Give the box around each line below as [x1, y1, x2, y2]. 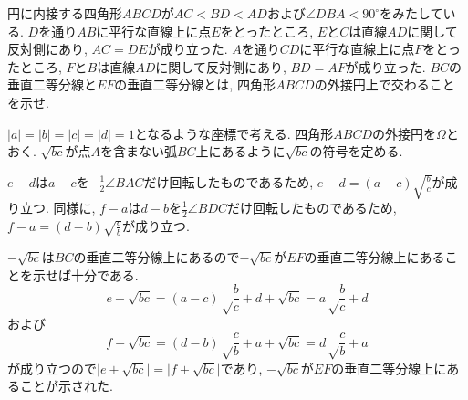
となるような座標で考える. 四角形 [134, 123, 334, 142]
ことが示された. [19, 376, 113, 395]
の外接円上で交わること [314, 75, 455, 94]
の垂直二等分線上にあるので [73, 247, 240, 267]
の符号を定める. [309, 142, 403, 161]
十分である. [70, 265, 139, 284]
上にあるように [195, 142, 286, 161]
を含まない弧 [99, 142, 177, 161]
